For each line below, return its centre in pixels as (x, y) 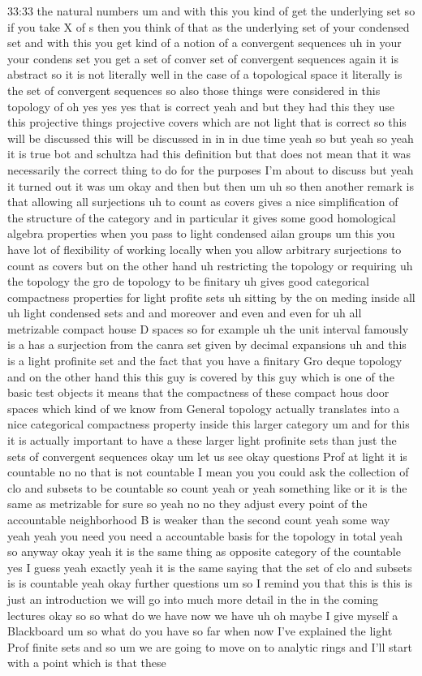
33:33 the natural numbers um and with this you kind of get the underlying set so (211, 11)
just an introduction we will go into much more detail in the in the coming (193, 598)
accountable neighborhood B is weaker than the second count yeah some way (199, 519)
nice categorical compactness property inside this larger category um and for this (209, 424)
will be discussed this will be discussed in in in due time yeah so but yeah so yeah (211, 138)
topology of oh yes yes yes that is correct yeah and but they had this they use (201, 106)
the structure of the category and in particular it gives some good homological (202, 217)
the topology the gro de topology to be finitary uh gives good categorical (188, 281)
